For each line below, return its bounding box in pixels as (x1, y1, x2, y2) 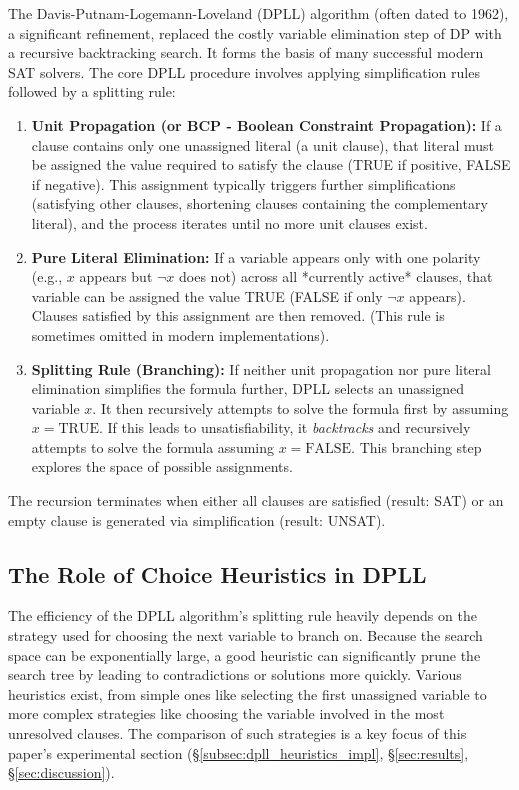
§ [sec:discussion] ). (8, 762, 115, 783)
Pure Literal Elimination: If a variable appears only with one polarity (31, 246, 481, 267)
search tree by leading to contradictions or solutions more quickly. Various (8, 664, 462, 685)
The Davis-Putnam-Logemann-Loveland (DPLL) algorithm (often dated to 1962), (8, 3, 509, 23)
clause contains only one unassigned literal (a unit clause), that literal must (31, 134, 494, 155)
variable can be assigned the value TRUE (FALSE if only (31, 285, 383, 306)
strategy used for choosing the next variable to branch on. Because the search (8, 625, 483, 646)
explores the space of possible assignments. (31, 456, 293, 477)
